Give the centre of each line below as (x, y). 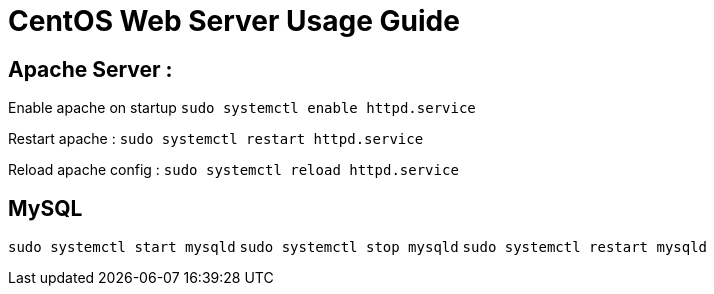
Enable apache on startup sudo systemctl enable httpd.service (242, 108)
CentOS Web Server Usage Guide (234, 21)
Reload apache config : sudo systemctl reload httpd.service (233, 170)
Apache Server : (90, 69)
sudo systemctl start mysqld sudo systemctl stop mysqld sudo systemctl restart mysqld (358, 247)
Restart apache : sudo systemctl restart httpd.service (216, 139)
